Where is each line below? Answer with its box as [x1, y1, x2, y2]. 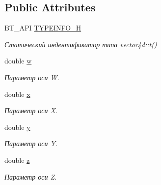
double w [4, 56, 32, 66]
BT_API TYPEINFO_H [4, 23, 81, 33]
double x [4, 89, 30, 99]
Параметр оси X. [4, 105, 58, 116]
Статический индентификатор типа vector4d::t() [4, 39, 157, 49]
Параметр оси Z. [4, 171, 57, 182]
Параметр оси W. [4, 72, 59, 82]
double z [4, 154, 30, 165]
